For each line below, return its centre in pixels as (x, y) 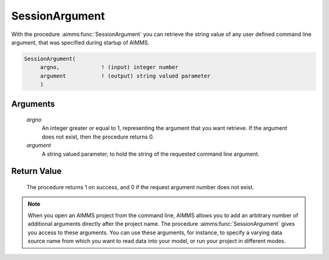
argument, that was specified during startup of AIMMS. (80, 42)
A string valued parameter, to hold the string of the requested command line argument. (151, 154)
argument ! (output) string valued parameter (125, 76)
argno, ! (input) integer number (109, 67)
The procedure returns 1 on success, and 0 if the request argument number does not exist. (140, 187)
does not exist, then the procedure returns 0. (98, 137)
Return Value (37, 171)
